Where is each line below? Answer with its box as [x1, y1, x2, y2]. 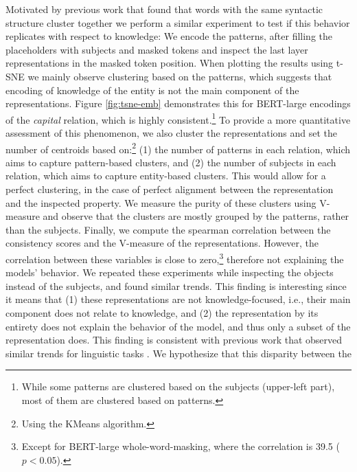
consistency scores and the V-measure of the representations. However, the [5, 236, 319, 250]
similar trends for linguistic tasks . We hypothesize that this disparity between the [5, 346, 352, 360]
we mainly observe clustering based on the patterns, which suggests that [27, 69, 332, 83]
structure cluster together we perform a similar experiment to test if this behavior [5, 15, 350, 30]
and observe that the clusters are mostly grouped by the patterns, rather [43, 209, 349, 223]
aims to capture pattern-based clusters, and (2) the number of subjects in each [5, 155, 336, 169]
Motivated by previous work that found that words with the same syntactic [5, 2, 323, 16]
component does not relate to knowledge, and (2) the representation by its [5, 306, 319, 320]
